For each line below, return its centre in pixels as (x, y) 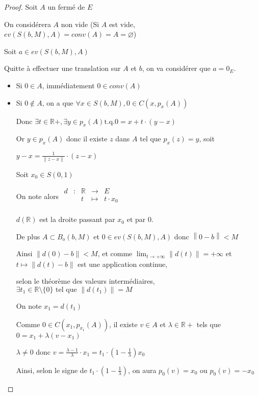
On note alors (37, 196)
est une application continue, (123, 264)
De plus (28, 236)
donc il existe (87, 139)
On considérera (28, 24)
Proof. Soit (21, 7)
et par (136, 219)
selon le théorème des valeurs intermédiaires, (85, 281)
